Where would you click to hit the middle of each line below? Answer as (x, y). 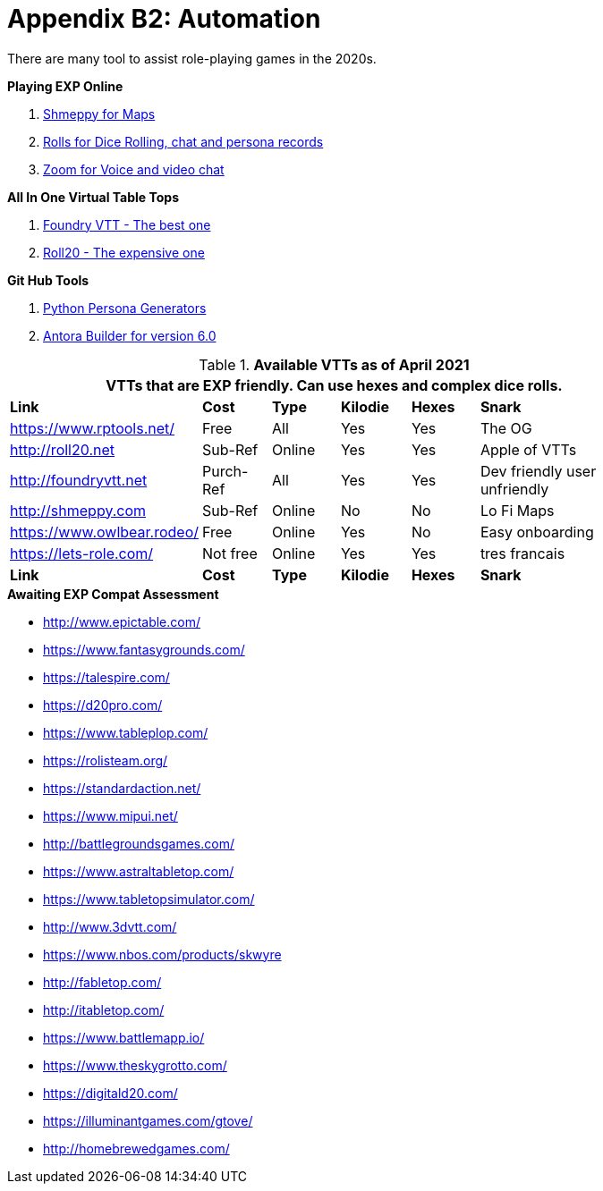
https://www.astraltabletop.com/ (139, 871)
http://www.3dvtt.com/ (110, 926)
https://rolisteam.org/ (106, 760)
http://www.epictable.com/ (122, 621)
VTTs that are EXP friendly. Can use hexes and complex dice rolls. (334, 385)
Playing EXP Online (65, 86)
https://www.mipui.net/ (110, 815)
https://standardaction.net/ (122, 788)
